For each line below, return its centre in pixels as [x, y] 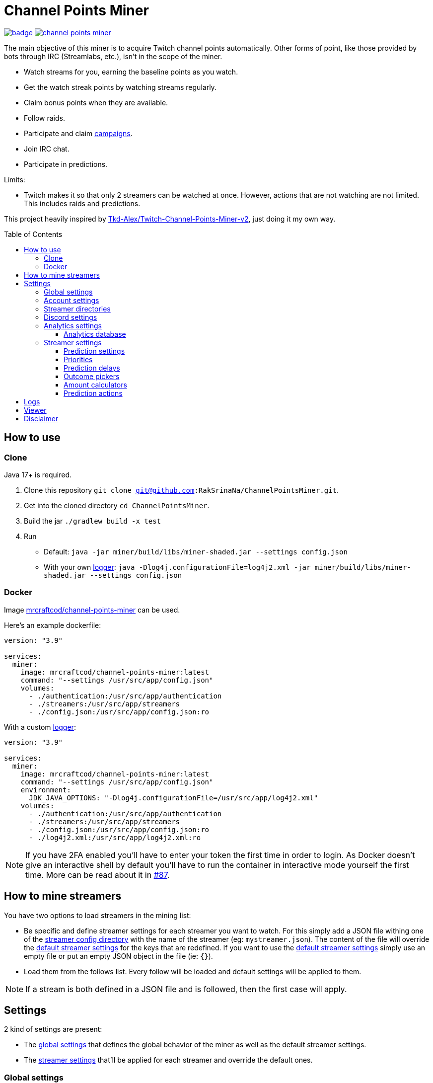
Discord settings [71, 317]
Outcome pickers [92, 376]
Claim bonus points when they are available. [96, 102]
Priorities [78, 359]
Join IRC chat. [47, 149]
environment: [46, 790]
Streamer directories [77, 309]
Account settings [72, 300]
